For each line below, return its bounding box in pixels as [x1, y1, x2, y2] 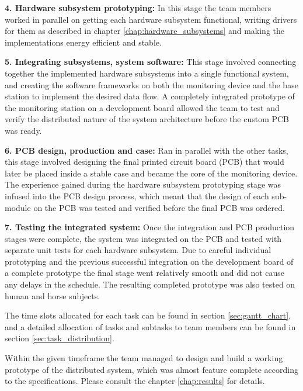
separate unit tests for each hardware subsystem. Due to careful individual [5, 244, 271, 256]
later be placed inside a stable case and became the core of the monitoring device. [5, 167, 298, 179]
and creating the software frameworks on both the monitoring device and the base [5, 78, 298, 91]
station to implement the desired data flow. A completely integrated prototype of [5, 90, 295, 102]
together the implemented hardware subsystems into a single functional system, [5, 67, 289, 79]
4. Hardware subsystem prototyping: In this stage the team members [5, 2, 271, 13]
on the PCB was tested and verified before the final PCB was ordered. [33, 201, 285, 213]
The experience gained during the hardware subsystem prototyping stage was [5, 178, 281, 191]
